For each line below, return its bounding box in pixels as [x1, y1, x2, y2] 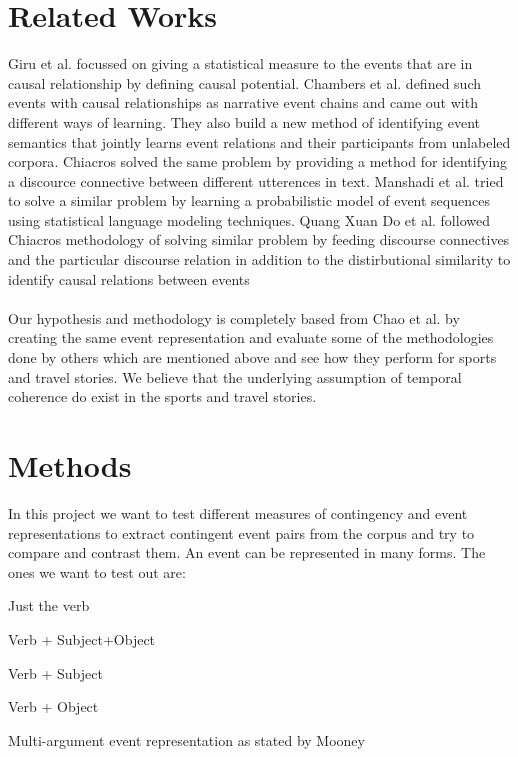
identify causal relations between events [8, 268, 250, 289]
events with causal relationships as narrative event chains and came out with [8, 92, 478, 113]
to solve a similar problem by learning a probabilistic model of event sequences [8, 190, 490, 211]
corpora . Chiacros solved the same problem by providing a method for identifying [8, 151, 508, 172]
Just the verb [8, 595, 90, 616]
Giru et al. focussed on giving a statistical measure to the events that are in [8, 53, 473, 74]
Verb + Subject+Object [8, 628, 156, 649]
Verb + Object [8, 696, 99, 717]
